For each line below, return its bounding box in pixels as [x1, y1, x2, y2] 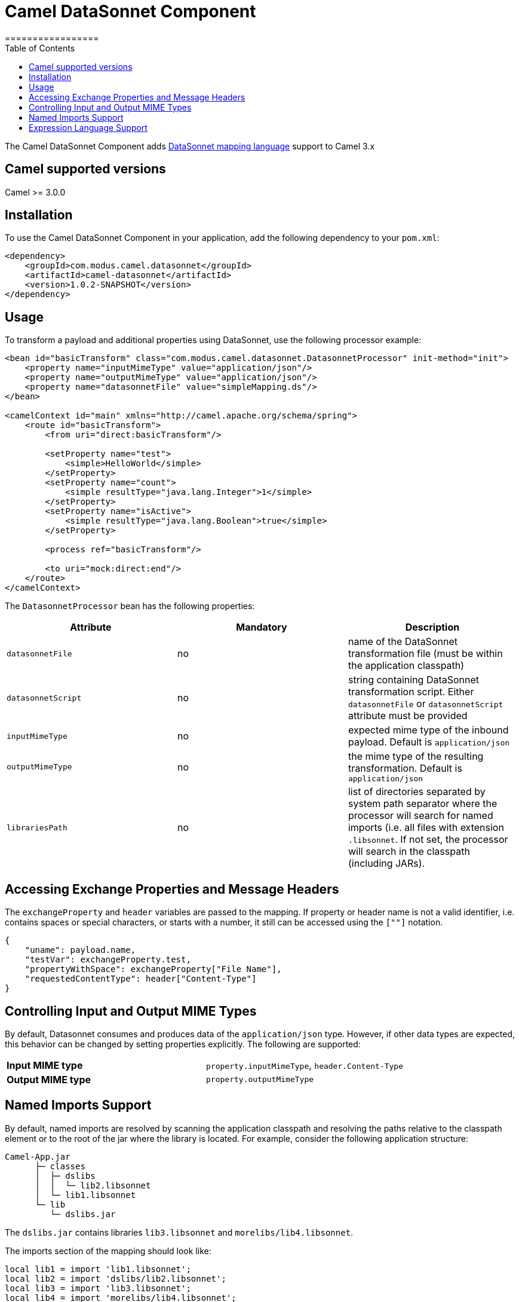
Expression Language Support [29, 122, 148, 133]
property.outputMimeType [206, 1075, 314, 1084]
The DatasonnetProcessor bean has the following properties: [5, 601, 255, 612]
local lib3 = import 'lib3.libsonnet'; [5, 1283, 191, 1293]
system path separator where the [348, 797, 497, 810]
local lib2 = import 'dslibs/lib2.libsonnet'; [5, 1273, 226, 1283]
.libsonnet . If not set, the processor [348, 833, 508, 846]
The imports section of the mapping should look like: [5, 1245, 211, 1256]
